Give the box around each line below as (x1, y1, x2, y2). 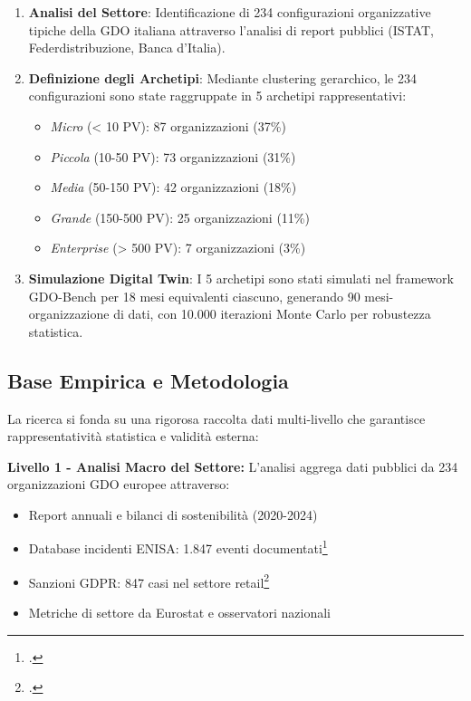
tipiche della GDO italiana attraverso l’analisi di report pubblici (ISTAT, (28, 20, 434, 39)
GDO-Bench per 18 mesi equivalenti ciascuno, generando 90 (28, 286, 360, 305)
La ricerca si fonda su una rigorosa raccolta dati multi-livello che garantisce (7, 408, 426, 427)
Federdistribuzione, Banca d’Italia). (28, 38, 226, 57)
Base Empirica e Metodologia (7, 366, 289, 394)
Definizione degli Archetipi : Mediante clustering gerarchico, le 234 (28, 68, 418, 87)
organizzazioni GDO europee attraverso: (7, 475, 230, 494)
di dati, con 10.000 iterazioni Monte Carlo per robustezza (113, 304, 431, 323)
